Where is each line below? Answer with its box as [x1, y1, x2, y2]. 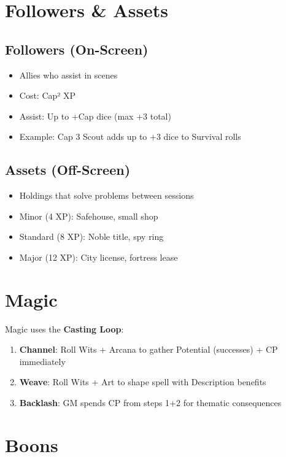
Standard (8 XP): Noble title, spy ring [19, 230, 164, 243]
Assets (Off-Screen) [5, 160, 131, 179]
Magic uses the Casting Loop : [5, 322, 124, 335]
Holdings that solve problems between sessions [19, 189, 194, 202]
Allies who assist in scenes [19, 68, 118, 81]
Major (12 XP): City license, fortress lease [19, 250, 178, 263]
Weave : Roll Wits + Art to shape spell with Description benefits [19, 375, 266, 388]
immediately [19, 355, 66, 367]
